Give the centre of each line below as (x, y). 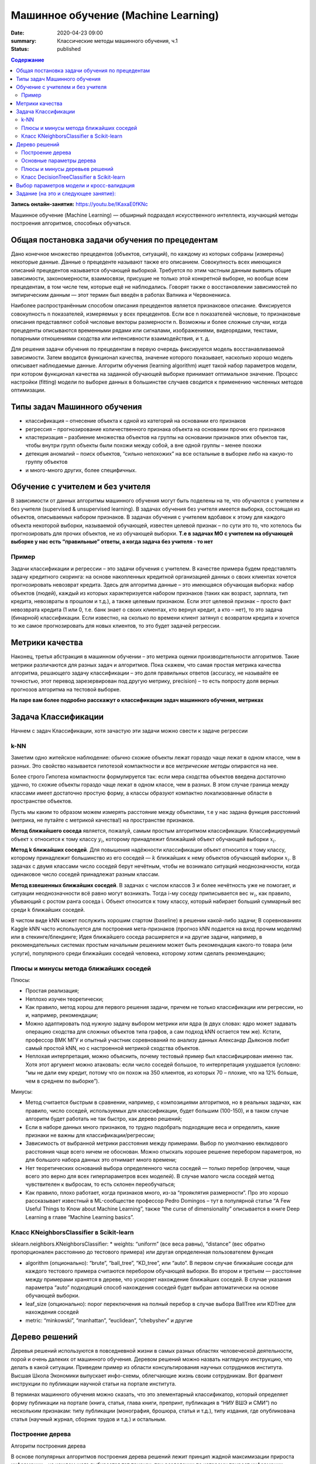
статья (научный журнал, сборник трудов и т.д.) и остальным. (89, 1419)
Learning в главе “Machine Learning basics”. (80, 1217)
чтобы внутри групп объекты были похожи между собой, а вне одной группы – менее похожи (143, 446)
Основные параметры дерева (59, 160)
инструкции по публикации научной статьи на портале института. (94, 1383)
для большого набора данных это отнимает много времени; (101, 1160)
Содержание (28, 60)
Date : (18, 33)
